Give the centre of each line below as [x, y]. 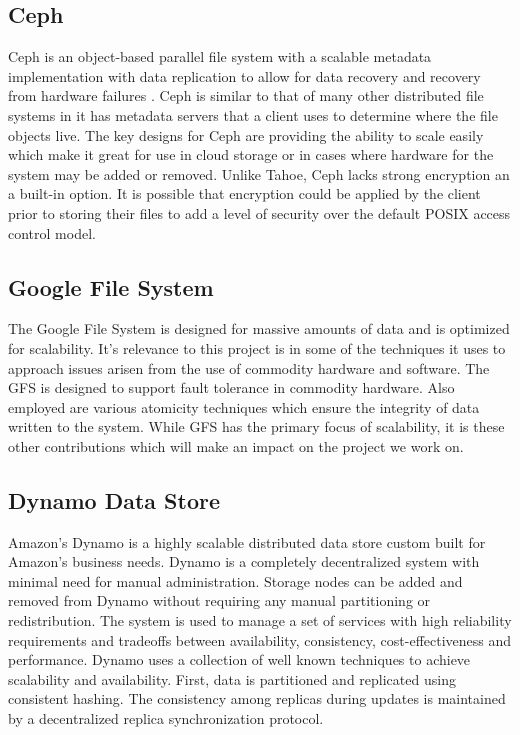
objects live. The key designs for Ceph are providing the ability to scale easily [246, 134]
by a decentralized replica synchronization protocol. [166, 718]
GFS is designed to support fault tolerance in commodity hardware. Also [231, 387]
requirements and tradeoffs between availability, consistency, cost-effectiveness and [260, 639]
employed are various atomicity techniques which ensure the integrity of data [244, 406]
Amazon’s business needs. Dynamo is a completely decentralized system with [244, 561]
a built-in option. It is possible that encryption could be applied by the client [244, 193]
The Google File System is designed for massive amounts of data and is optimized [259, 328]
